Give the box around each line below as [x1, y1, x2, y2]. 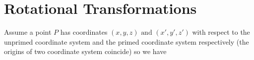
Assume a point [4, 27, 52, 37]
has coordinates [60, 27, 108, 37]
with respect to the [192, 27, 250, 37]
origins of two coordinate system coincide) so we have [4, 46, 167, 57]
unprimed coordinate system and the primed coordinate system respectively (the [4, 36, 249, 47]
